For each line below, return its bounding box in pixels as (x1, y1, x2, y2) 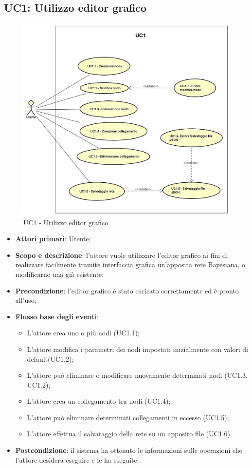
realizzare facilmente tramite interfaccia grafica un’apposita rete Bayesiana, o (15, 259, 246, 270)
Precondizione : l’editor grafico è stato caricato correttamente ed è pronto (15, 285, 239, 295)
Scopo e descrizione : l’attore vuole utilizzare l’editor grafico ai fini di (15, 250, 228, 260)
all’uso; (15, 295, 36, 305)
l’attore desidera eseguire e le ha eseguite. (15, 454, 139, 465)
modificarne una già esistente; (15, 269, 104, 279)
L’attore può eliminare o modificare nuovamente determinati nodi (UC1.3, (27, 370, 248, 380)
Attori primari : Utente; (15, 234, 91, 244)
